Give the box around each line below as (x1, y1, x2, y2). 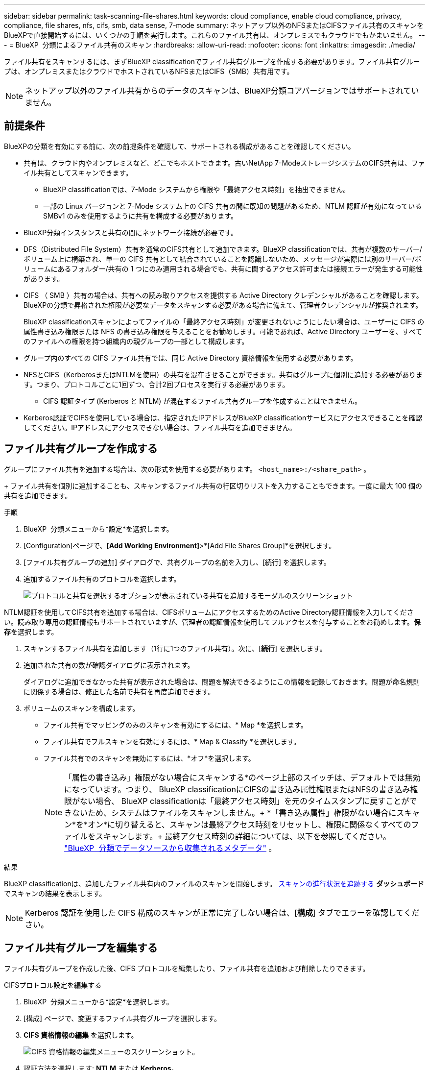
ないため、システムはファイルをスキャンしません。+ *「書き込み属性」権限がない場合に (72, 807, 397, 818)
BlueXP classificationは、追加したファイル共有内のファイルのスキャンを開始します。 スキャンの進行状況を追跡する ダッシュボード (4, 879, 425, 888)
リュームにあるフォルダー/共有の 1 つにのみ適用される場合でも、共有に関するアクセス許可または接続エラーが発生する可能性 (24, 264, 423, 273)
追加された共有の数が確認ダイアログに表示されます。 (24, 660, 194, 669)
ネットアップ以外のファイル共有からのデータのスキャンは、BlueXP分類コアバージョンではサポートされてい (25, 86, 419, 96)
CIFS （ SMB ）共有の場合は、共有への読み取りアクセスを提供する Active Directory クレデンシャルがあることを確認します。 (24, 291, 423, 299)
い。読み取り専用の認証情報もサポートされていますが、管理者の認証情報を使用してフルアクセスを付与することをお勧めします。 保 (4, 617, 421, 626)
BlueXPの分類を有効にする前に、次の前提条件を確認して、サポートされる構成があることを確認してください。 (4, 142, 355, 150)
